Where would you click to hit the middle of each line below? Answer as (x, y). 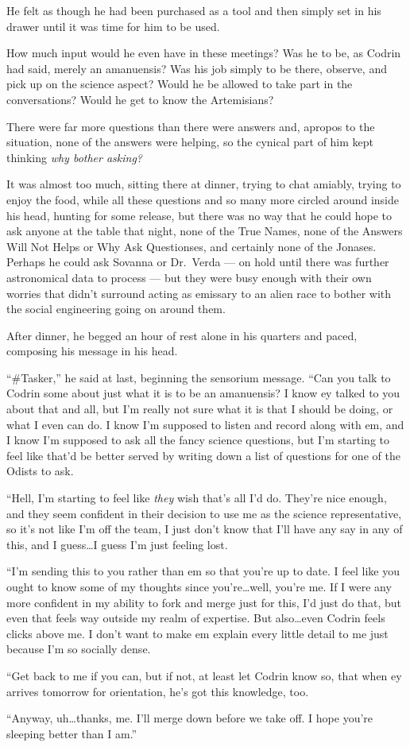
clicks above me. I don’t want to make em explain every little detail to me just (197, 633)
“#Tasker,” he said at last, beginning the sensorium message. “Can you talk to (199, 377)
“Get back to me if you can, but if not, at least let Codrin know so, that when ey (204, 675)
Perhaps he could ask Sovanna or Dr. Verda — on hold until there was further (198, 262)
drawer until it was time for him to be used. (113, 26)
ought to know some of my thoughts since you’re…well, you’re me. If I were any (199, 586)
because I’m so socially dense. (79, 649)
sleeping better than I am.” (72, 733)
